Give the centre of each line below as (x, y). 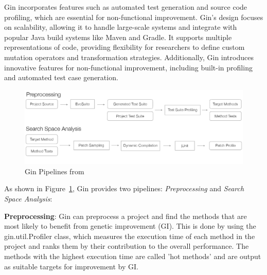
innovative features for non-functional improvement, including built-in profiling (128, 67)
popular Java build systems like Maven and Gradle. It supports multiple (118, 37)
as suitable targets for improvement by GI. (71, 266)
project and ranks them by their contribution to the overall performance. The (127, 246)
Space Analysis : (28, 199)
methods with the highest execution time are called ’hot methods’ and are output (133, 256)
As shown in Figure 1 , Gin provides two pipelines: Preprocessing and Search (124, 188)
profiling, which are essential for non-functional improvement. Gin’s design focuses (134, 17)
